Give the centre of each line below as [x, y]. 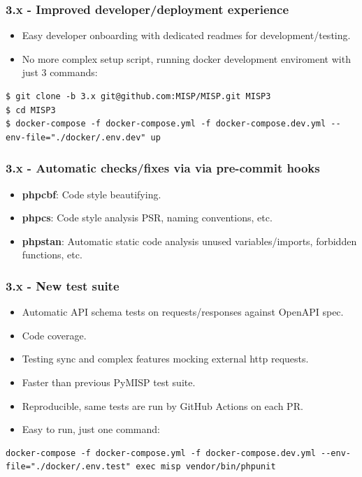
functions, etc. [52, 255]
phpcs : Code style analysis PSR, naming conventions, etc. [147, 218]
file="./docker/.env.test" [68, 467]
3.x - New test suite [63, 285]
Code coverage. [54, 335]
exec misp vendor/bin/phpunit [206, 467]
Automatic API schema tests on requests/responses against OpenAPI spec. [183, 312]
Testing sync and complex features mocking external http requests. [165, 359]
